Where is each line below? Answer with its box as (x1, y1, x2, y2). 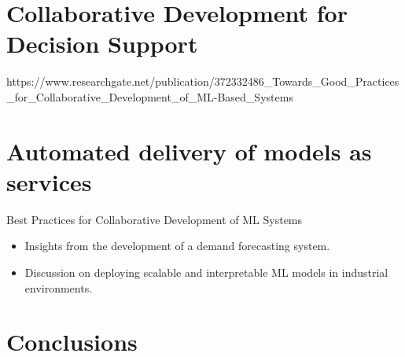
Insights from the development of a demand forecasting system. (24, 237, 330, 254)
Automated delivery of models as (6, 134, 372, 167)
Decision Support (6, 28, 198, 60)
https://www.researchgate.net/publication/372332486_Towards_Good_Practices (6, 73, 399, 90)
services (6, 165, 92, 197)
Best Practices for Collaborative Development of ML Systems (6, 211, 303, 227)
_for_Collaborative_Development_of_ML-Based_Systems (6, 88, 293, 105)
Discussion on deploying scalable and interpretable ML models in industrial (24, 264, 388, 280)
